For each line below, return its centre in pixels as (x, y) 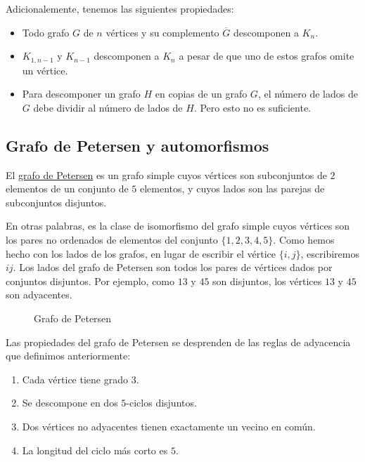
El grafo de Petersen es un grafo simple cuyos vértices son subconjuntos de (166, 174)
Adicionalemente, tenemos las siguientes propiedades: (120, 8)
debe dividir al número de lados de (108, 107)
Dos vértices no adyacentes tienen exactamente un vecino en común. (169, 426)
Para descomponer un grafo (81, 94)
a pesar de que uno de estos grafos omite (267, 56)
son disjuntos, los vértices (267, 280)
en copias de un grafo (201, 94)
